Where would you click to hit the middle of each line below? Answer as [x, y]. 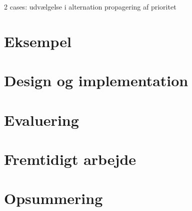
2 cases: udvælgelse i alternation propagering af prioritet [90, 7]
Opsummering [53, 198]
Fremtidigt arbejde [70, 159]
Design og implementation [96, 80]
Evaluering [41, 120]
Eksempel [38, 41]
